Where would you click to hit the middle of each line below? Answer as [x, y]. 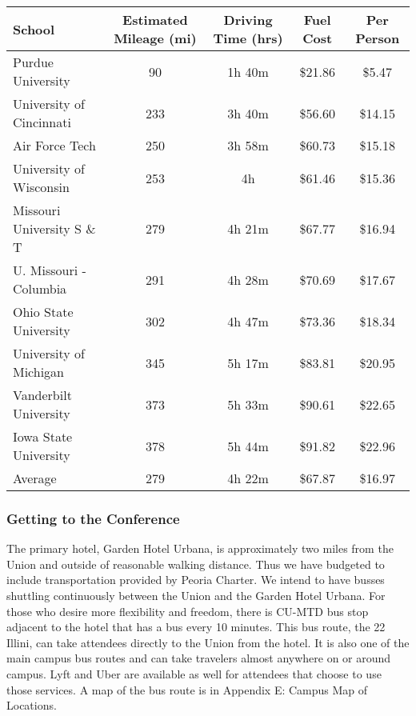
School [34, 29]
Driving [248, 20]
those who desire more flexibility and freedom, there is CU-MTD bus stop [188, 611]
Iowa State [43, 436]
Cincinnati [42, 122]
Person [378, 38]
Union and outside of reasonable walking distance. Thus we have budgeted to [196, 564]
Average [35, 478]
